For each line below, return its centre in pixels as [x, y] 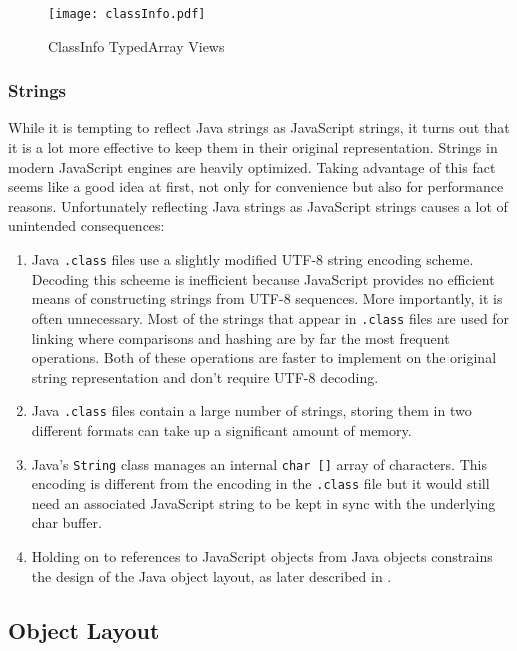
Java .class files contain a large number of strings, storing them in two [251, 410]
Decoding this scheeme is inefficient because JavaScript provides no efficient [263, 278]
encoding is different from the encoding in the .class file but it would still [260, 483]
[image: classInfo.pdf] [127, 14]
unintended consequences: [86, 225]
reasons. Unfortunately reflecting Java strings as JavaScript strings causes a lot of [258, 205]
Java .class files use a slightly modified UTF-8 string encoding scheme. [252, 259]
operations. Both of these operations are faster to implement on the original [264, 357]
